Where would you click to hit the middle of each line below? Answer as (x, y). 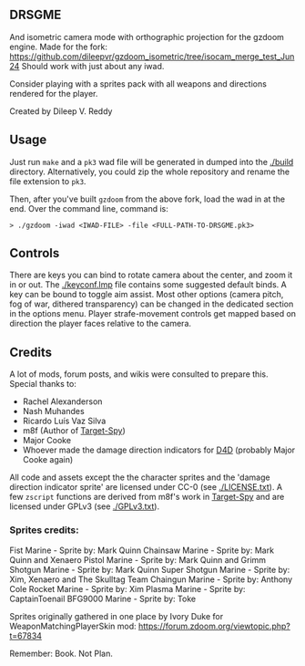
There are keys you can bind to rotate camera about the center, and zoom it (151, 275)
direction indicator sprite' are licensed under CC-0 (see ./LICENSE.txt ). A (146, 487)
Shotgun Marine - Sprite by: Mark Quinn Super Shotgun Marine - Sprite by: (150, 569)
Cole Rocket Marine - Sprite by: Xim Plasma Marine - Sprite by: (127, 588)
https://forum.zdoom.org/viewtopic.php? (214, 626)
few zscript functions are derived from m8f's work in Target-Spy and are (147, 497)
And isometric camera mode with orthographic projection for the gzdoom (147, 36)
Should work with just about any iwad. (93, 66)
